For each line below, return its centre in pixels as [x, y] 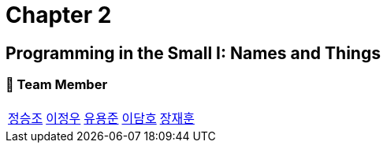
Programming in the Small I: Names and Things [193, 53]
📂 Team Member [57, 85]
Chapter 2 [59, 15]
